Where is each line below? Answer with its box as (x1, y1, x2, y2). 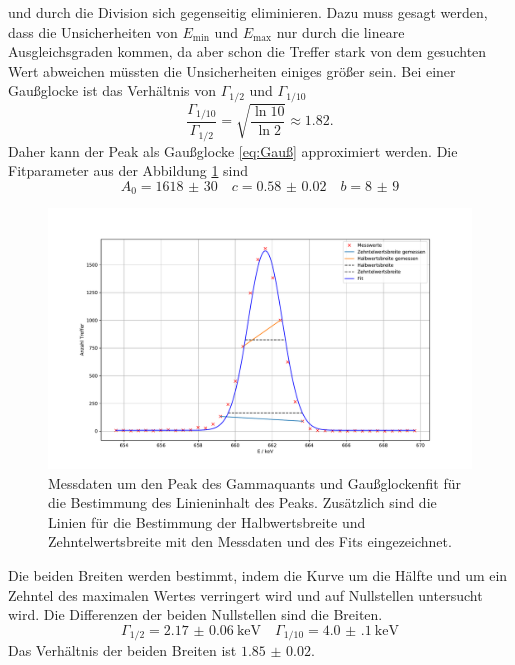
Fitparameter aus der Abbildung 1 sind (8, 160, 249, 181)
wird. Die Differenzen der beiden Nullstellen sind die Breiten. (8, 604, 383, 625)
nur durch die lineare (276, 21, 405, 42)
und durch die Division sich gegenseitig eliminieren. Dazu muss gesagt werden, (8, 2, 488, 22)
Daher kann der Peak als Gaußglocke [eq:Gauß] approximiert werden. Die (8, 140, 458, 161)
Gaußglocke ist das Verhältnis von (8, 80, 217, 101)
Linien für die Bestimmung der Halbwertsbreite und (48, 511, 366, 532)
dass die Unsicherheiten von (8, 21, 178, 42)
